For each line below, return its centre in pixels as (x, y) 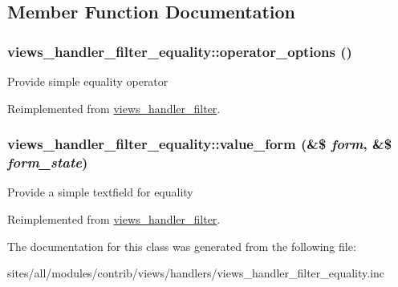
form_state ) (48, 162)
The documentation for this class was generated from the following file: (182, 246)
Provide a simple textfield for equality (100, 192)
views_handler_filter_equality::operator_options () (180, 51)
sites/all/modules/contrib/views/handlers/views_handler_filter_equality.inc (196, 273)
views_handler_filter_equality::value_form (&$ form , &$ (200, 144)
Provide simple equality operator (88, 81)
